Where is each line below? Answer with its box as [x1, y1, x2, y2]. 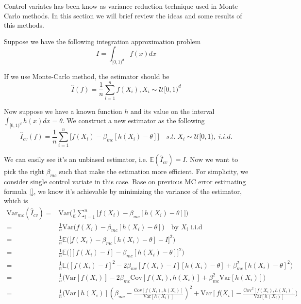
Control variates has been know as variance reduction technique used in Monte [4, 1, 238, 11]
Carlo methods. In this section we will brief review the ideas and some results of [4, 10, 242, 20]
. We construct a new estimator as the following [62, 115, 205, 126]
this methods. [4, 20, 44, 30]
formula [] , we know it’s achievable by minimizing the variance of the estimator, [4, 186, 242, 196]
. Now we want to [185, 154, 238, 164]
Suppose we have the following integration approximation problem [4, 36, 201, 46]
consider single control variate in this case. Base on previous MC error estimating [4, 176, 246, 187]
